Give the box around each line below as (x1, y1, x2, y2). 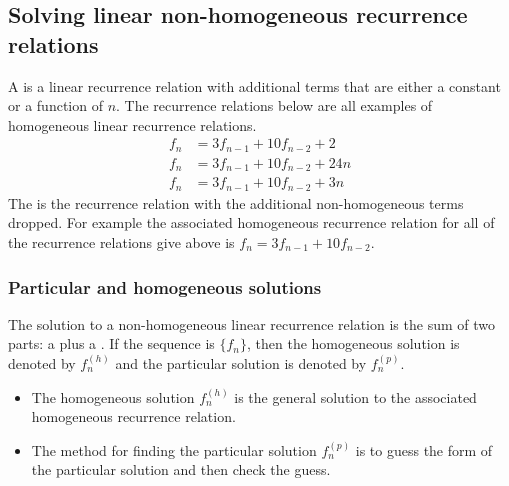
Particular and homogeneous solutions (8, 274, 322, 299)
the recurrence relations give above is (8, 232, 235, 253)
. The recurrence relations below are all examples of (116, 95, 433, 116)
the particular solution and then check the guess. (31, 459, 331, 480)
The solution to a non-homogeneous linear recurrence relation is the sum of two (8, 313, 495, 334)
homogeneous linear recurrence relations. (8, 114, 257, 135)
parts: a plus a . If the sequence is (8, 333, 215, 354)
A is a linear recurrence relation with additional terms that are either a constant (8, 75, 501, 96)
